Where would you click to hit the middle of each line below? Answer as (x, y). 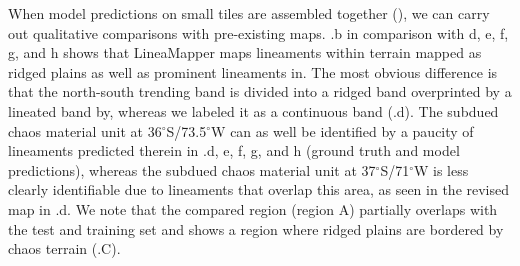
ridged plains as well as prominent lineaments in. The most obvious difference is (253, 71)
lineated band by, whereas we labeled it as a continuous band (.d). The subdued (253, 110)
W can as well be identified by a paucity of (342, 130)
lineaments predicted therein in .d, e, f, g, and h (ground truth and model (234, 150)
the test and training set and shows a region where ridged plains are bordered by (256, 228)
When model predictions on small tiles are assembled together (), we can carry (249, 13)
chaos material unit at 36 (85, 130)
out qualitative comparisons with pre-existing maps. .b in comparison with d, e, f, (258, 32)
